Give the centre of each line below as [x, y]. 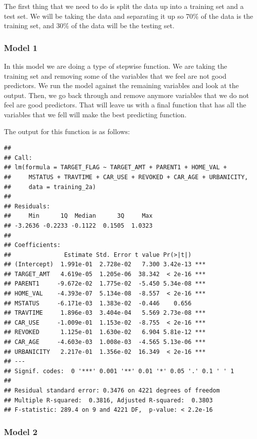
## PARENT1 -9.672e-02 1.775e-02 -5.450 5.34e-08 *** [105, 284]
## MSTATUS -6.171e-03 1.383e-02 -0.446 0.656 [98, 303]
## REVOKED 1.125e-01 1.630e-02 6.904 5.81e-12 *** [105, 332]
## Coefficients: [32, 245]
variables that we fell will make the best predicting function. [95, 114]
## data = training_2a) [50, 187]
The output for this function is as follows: [67, 131]
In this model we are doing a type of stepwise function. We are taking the [116, 66]
